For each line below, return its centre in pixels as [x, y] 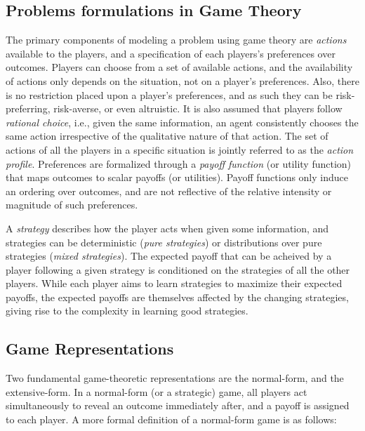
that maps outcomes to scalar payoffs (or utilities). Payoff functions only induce [177, 177]
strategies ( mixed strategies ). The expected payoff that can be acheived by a [169, 256]
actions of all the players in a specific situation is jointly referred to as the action [180, 149]
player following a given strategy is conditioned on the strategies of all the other [178, 269]
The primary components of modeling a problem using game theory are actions [176, 40]
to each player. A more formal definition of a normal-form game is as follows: [171, 419]
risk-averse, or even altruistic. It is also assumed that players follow [198, 108]
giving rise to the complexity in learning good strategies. [127, 311]
